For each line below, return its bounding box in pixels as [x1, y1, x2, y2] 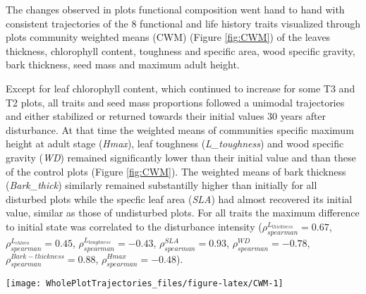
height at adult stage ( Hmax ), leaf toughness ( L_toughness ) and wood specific [6, 136, 344, 151]
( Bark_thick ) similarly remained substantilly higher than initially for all [6, 178, 317, 192]
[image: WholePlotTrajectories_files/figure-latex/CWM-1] [6, 278, 283, 289]
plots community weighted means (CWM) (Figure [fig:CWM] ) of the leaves [6, 30, 331, 44]
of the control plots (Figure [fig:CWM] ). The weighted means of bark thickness [6, 164, 346, 178]
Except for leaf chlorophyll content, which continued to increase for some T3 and [6, 80, 355, 95]
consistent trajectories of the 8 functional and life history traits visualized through [6, 16, 361, 30]
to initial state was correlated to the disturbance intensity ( [6, 219, 262, 233]
